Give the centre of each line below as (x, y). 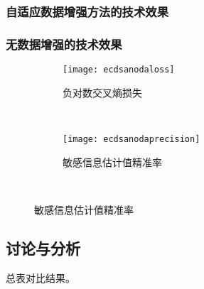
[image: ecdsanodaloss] (119, 70)
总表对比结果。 (41, 277)
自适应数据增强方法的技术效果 (87, 11)
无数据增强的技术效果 (64, 44)
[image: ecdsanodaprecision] (131, 139)
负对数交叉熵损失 (102, 92)
